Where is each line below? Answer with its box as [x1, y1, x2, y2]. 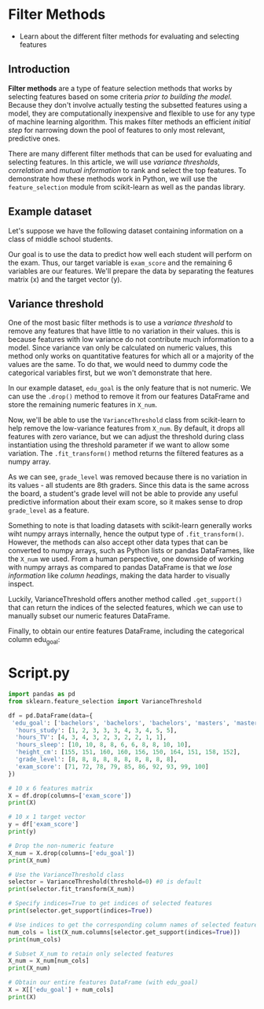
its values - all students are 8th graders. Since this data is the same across [8, 481, 250, 490]
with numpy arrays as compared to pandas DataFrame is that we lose [8, 563, 233, 572]
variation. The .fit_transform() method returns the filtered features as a [8, 449, 244, 458]
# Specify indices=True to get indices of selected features [8, 900, 213, 908]
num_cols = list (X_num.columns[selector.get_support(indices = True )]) [8, 928, 241, 936]
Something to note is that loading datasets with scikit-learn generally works [8, 521, 253, 530]
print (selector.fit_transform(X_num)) [8, 886, 135, 893]
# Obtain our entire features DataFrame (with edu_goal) [8, 978, 199, 987]
